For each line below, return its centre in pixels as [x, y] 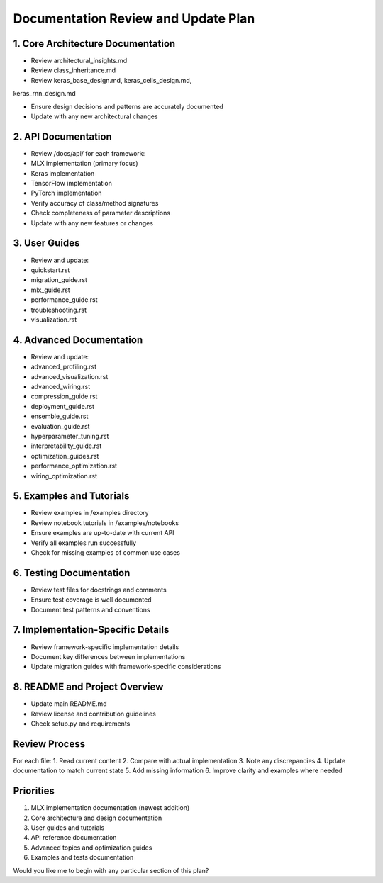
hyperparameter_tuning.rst [70, 436]
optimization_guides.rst [65, 456]
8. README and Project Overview [88, 687]
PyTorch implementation [66, 193]
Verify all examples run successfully [84, 543]
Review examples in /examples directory [90, 513]
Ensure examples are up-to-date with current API [102, 533]
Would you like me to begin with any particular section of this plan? [111, 870]
